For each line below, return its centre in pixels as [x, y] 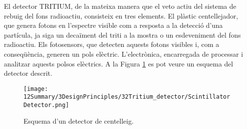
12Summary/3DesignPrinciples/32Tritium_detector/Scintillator [127, 97]
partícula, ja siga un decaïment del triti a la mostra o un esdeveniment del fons [123, 34]
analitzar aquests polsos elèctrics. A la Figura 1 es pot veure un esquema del [119, 63]
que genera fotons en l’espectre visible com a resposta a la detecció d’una [113, 25]
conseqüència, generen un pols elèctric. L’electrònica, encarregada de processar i [123, 54]
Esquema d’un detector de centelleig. [79, 120]
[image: [36, 89]
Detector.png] [46, 105]
